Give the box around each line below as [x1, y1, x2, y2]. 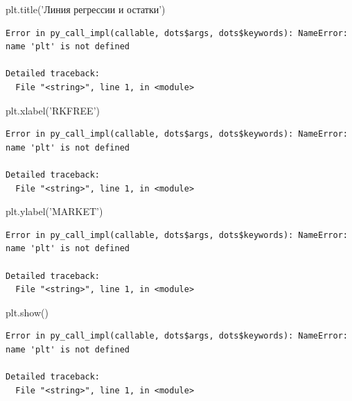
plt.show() [6, 305, 49, 319]
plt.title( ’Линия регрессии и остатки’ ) [6, 2, 166, 16]
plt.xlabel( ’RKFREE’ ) [6, 103, 100, 117]
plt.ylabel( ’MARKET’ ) [6, 204, 103, 219]
